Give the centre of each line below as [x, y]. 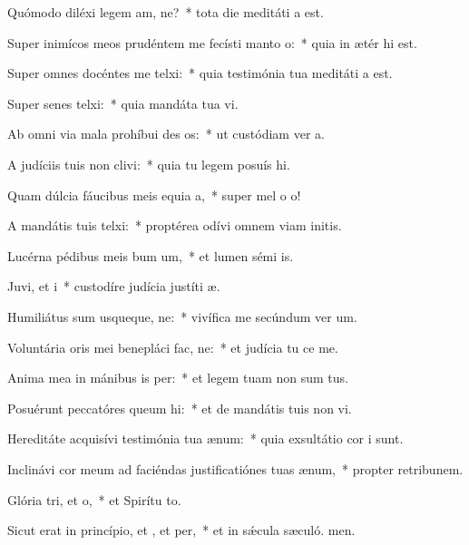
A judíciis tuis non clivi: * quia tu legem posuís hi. [149, 164]
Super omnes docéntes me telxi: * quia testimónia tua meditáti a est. [200, 73]
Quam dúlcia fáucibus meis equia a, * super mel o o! [154, 195]
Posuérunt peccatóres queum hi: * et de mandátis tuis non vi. [180, 408]
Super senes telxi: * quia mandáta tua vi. [123, 103]
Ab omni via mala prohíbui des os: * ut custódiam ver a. [166, 134]
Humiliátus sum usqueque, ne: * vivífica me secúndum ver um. [182, 316]
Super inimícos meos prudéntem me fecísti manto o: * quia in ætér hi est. [212, 42]
